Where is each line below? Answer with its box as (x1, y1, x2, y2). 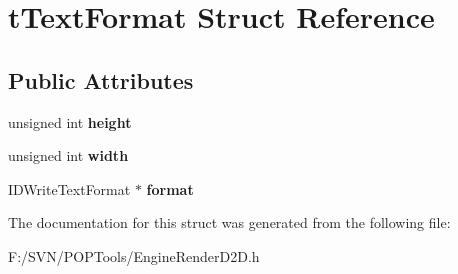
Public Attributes (8, 64, 194, 95)
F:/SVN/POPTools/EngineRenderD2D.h (8, 245, 260, 266)
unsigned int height (8, 111, 132, 132)
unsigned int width (8, 145, 129, 166)
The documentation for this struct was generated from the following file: (8, 212, 451, 233)
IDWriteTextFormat (8, 178, 131, 199)
